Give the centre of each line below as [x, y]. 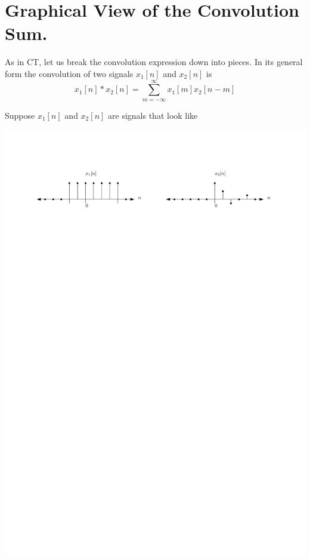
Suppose [20, 115]
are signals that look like [153, 115]
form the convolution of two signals [69, 73]
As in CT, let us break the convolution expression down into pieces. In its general [154, 62]
